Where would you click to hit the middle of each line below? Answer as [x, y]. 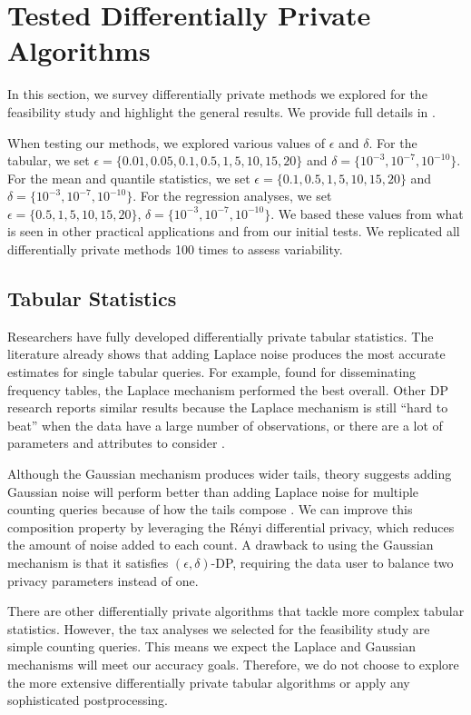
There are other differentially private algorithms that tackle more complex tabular [236, 611]
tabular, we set [49, 160]
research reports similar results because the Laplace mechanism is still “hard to [228, 407]
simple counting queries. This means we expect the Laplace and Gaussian [211, 646]
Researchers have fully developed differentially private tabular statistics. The [221, 336]
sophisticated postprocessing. [88, 700]
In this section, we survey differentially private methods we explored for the [217, 94]
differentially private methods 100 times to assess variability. [175, 249]
